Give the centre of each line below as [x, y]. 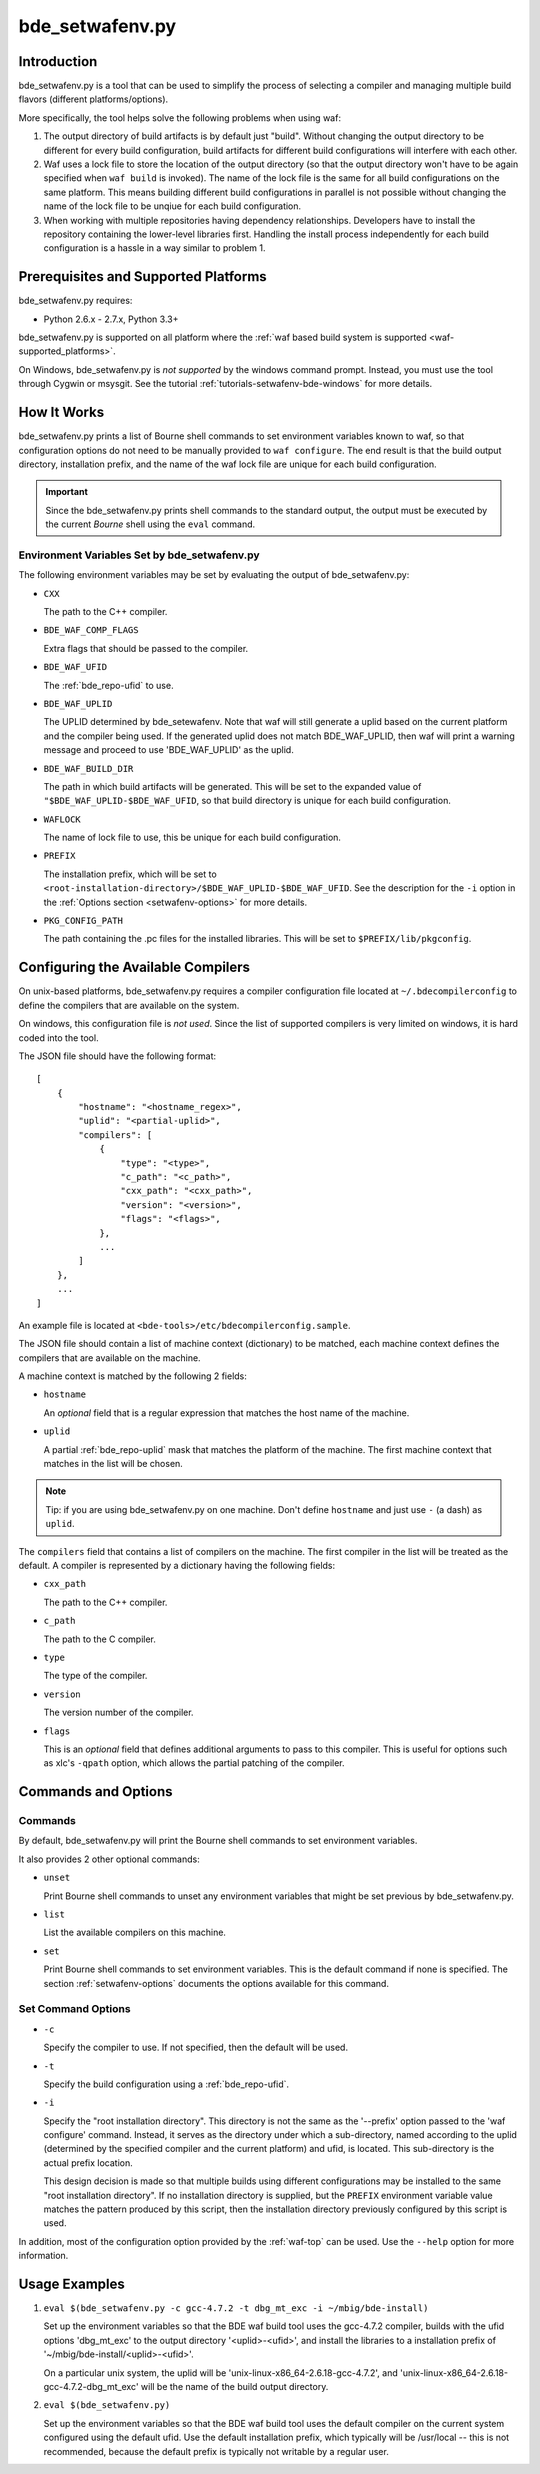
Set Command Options [74, 2009]
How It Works [61, 412]
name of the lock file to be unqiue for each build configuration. [172, 206]
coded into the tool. [58, 1037]
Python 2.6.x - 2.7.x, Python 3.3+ [111, 319]
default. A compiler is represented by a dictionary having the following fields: [177, 1565]
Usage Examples [71, 2284]
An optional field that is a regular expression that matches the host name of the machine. [226, 1412]
